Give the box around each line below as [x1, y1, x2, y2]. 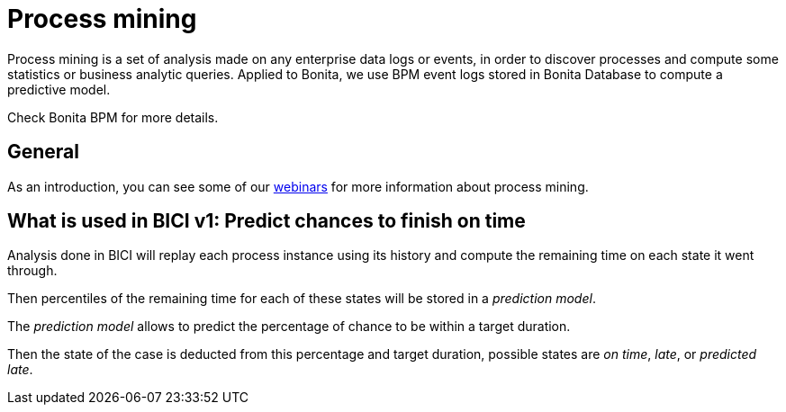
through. [7, 263, 58, 279]
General [7, 140, 80, 164]
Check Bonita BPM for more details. [7, 109, 219, 125]
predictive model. [7, 81, 111, 97]
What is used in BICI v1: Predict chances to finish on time [7, 210, 526, 233]
